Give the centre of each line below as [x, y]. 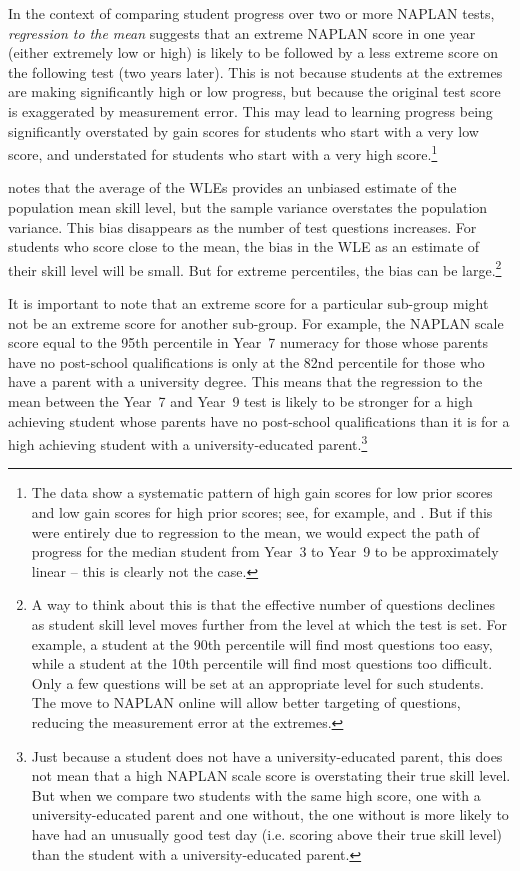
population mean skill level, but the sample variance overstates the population [248, 207]
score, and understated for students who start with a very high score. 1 [223, 152]
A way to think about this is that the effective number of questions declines [263, 604]
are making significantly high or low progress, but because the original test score [254, 91]
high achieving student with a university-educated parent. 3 [188, 442]
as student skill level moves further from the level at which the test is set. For [269, 624]
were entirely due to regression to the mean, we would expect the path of [255, 531]
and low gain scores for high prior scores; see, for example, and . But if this [262, 512]
